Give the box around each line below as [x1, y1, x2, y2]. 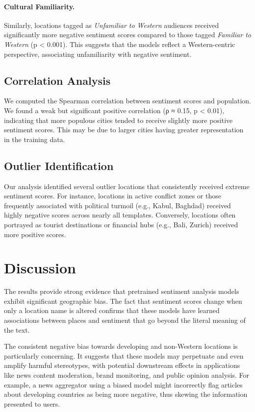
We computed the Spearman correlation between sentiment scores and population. [4, 96, 251, 106]
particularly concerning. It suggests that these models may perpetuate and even [4, 350, 244, 361]
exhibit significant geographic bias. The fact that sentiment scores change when [4, 295, 242, 306]
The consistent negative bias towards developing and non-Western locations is [4, 341, 238, 351]
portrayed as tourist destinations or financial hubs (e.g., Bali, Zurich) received [4, 219, 238, 229]
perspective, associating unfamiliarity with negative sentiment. [4, 48, 192, 59]
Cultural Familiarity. [4, 1, 75, 11]
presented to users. [4, 398, 60, 409]
